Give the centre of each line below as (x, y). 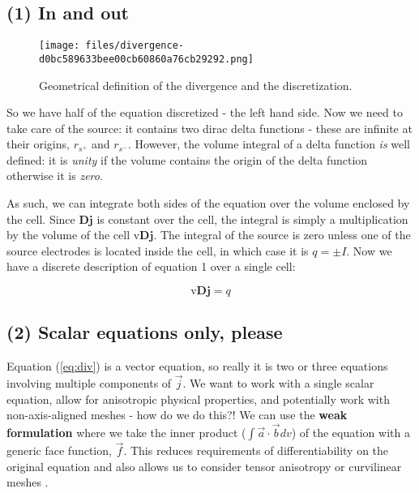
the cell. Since (41, 219)
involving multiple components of (89, 383)
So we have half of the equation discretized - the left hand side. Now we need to (205, 112)
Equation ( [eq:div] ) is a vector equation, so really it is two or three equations (197, 366)
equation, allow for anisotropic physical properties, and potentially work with (198, 399)
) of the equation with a (351, 433)
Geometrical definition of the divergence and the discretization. (196, 85)
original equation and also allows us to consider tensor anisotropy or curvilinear (204, 466)
